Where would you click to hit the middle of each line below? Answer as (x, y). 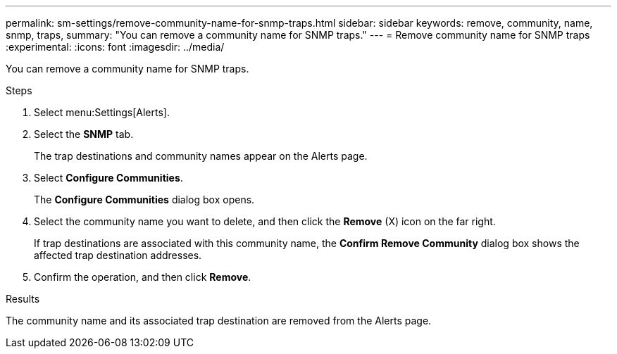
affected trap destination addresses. (118, 255)
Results (23, 299)
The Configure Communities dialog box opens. (144, 200)
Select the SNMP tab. (84, 134)
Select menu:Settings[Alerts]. (102, 112)
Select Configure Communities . (108, 178)
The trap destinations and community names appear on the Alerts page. (201, 156)
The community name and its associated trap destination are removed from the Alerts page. (219, 321)
